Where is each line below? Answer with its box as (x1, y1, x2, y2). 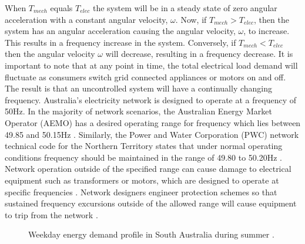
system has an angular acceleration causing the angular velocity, (5, 25, 236, 37)
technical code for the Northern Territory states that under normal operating (5, 140, 283, 152)
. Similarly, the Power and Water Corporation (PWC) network (73, 128, 299, 140)
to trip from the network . (5, 208, 98, 221)
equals (50, 2, 73, 13)
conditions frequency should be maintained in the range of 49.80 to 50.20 (5, 151, 267, 163)
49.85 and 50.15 (5, 128, 61, 140)
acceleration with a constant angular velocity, (5, 13, 168, 25)
